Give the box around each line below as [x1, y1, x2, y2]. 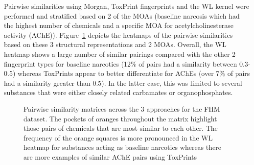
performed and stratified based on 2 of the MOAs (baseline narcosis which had [4, 10, 240, 21]
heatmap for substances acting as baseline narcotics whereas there [23, 142, 221, 152]
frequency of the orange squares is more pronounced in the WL [23, 132, 213, 142]
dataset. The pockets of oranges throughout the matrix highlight [23, 113, 217, 123]
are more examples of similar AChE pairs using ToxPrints [23, 151, 197, 162]
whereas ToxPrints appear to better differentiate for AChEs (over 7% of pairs [17, 68, 250, 78]
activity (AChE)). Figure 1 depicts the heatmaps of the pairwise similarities [4, 29, 233, 40]
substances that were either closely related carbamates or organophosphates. [4, 87, 233, 97]
